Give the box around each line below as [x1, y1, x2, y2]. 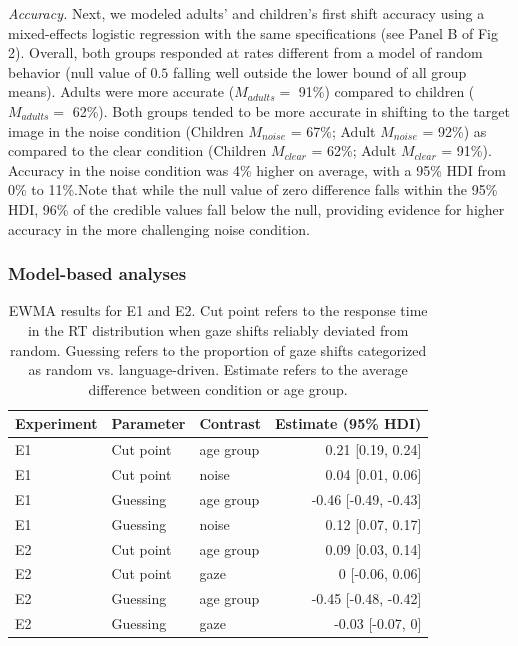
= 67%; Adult [290, 120, 376, 141]
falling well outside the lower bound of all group [172, 61, 467, 82]
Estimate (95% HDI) [274, 413, 422, 434]
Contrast [199, 413, 261, 434]
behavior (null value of [8, 61, 146, 82]
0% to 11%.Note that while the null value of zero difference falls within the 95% [8, 179, 498, 200]
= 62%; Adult [311, 140, 397, 161]
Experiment [15, 413, 98, 434]
